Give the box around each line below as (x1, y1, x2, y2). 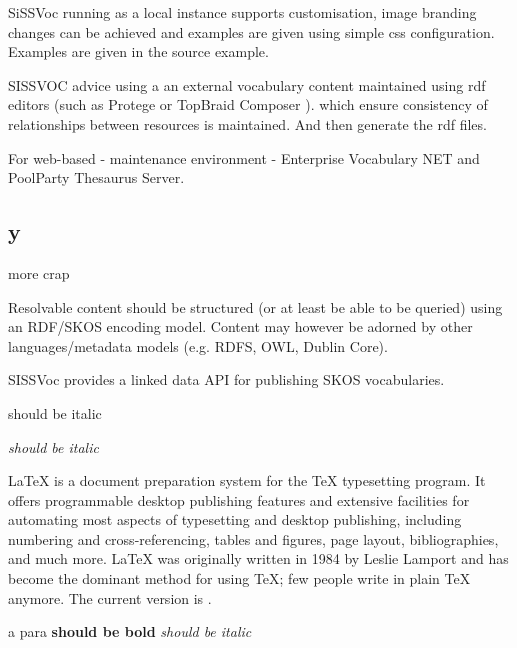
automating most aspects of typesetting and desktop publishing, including (8, 509, 462, 530)
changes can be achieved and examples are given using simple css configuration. (8, 21, 495, 42)
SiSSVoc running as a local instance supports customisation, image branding (8, 2, 477, 22)
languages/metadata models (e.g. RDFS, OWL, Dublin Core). (8, 335, 388, 356)
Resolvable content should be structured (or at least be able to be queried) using (8, 296, 503, 317)
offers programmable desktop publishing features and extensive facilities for (8, 489, 470, 510)
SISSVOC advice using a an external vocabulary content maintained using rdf (8, 74, 486, 95)
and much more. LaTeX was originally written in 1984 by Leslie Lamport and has (8, 548, 509, 569)
